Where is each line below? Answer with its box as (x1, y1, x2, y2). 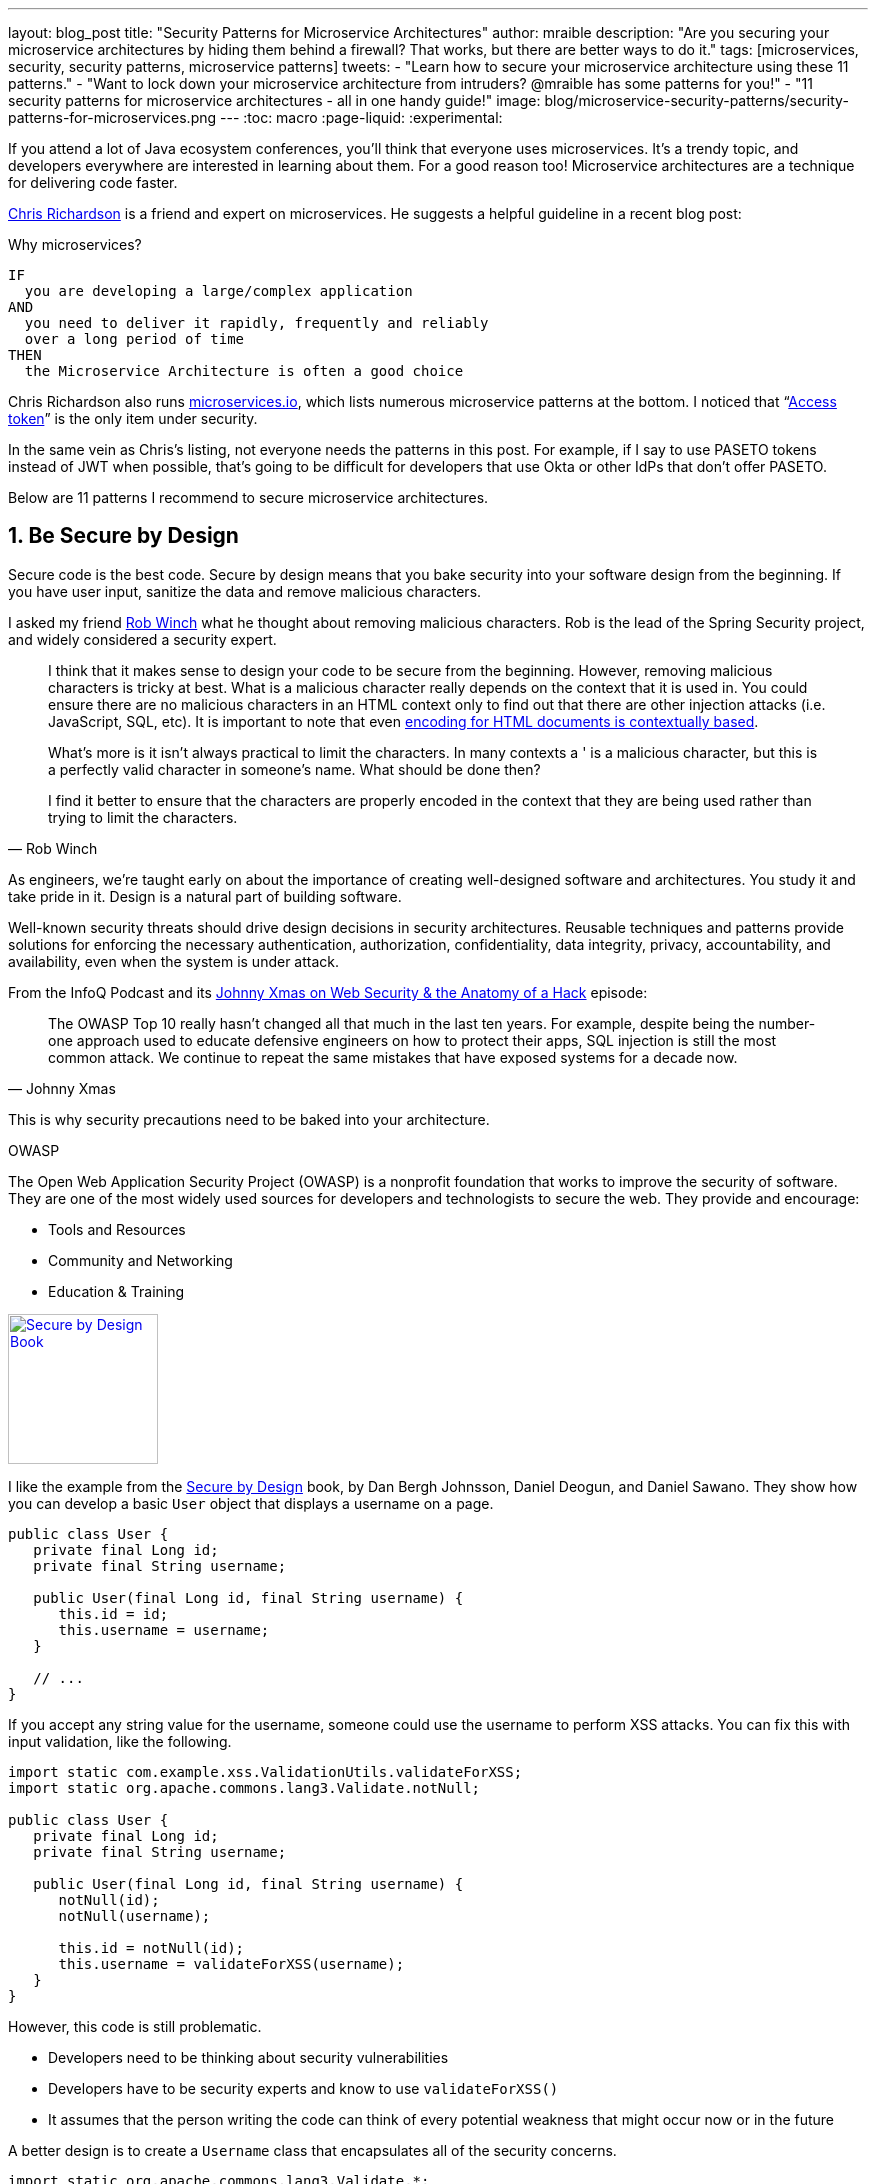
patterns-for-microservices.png (8, 109, 217, 126)
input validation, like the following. (8, 1732, 232, 1750)
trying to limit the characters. (48, 808, 238, 826)
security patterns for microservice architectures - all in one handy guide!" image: (8, 92, 541, 109)
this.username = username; (58, 1621, 270, 1638)
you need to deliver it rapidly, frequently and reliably (24, 315, 489, 331)
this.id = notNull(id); (58, 1939, 245, 1956)
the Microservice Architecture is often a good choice (24, 363, 464, 379)
